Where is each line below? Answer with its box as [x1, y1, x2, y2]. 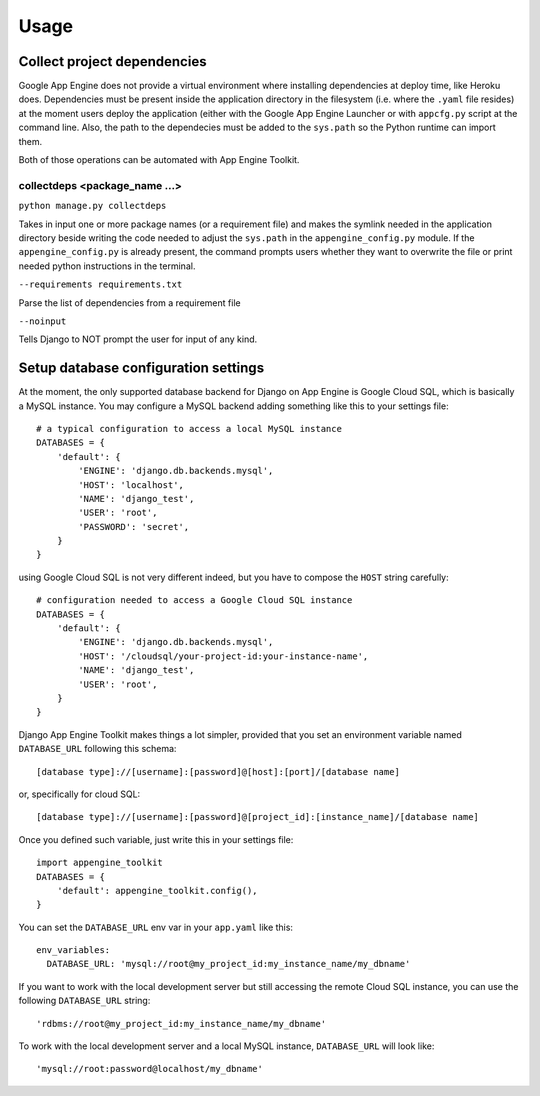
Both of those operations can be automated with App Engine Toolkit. [18, 154, 300, 166]
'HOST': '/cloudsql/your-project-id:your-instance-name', [78, 650, 369, 662]
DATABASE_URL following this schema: [18, 743, 177, 755]
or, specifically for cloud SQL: [18, 788, 141, 800]
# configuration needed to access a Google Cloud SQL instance [36, 595, 353, 606]
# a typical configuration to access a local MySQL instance [36, 423, 342, 434]
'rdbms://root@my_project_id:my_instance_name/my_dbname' [36, 1018, 327, 1029]
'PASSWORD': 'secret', [78, 521, 190, 532]
